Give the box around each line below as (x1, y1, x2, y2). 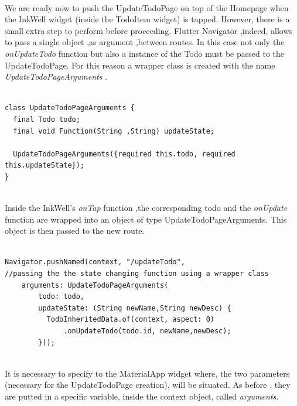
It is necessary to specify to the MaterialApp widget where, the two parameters (5, 367, 290, 379)
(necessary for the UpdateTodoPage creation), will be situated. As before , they (5, 378, 291, 391)
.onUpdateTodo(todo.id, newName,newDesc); (63, 327, 231, 336)
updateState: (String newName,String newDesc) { (38, 303, 231, 312)
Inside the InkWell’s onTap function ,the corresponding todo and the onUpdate (5, 202, 288, 214)
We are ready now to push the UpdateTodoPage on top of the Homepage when (5, 1, 289, 13)
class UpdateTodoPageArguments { (5, 104, 135, 112)
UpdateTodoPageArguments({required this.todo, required (13, 149, 235, 158)
